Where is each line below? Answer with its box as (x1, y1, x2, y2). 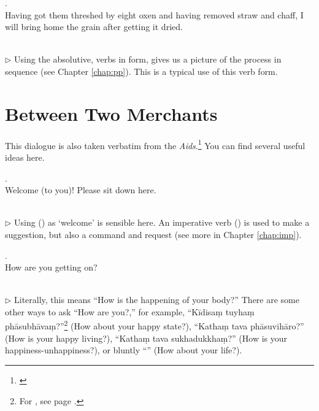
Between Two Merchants (5, 101, 218, 126)
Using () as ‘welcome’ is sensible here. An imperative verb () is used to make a (14, 216, 310, 229)
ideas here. (5, 150, 45, 163)
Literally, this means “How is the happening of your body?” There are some (14, 293, 299, 306)
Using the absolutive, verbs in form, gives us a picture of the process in (14, 53, 282, 66)
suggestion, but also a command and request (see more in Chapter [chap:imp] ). (5, 228, 302, 240)
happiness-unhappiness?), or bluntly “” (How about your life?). (5, 344, 242, 356)
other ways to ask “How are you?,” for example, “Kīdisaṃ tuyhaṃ (5, 305, 255, 318)
